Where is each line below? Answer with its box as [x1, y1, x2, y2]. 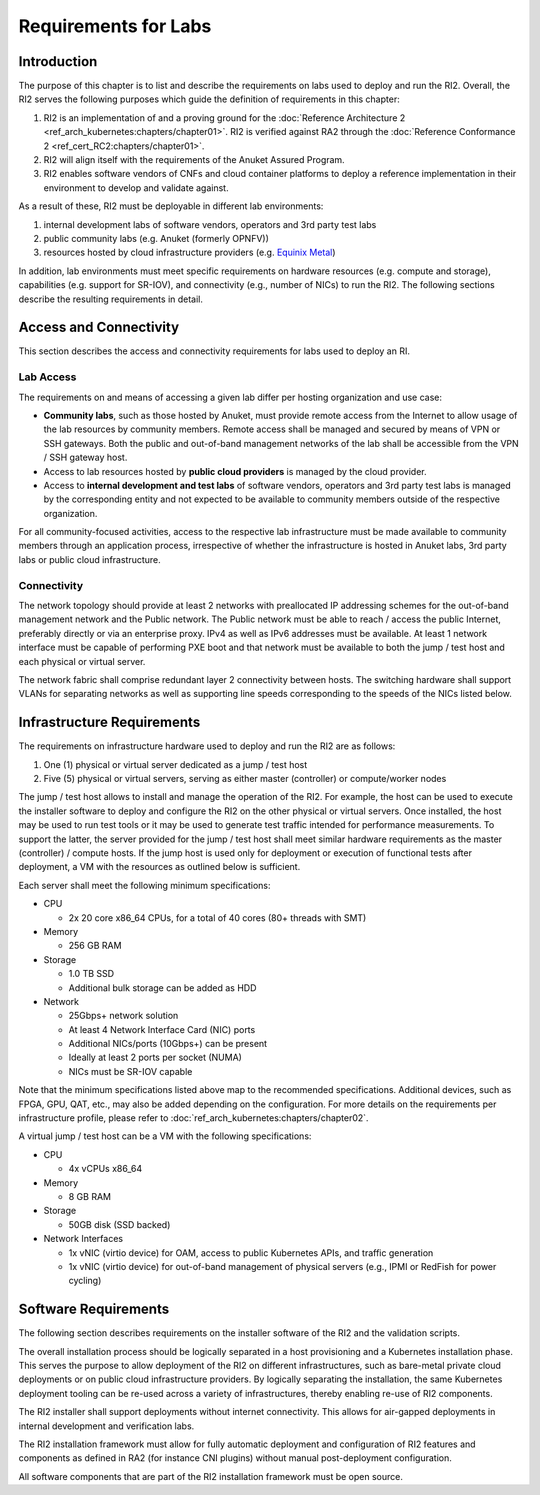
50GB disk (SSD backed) [68, 1218, 171, 1230]
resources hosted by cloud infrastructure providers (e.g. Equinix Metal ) [43, 246, 336, 259]
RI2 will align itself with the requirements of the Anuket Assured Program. [43, 154, 345, 166]
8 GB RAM [68, 1190, 112, 1202]
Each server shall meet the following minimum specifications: [18, 879, 271, 891]
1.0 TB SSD [68, 968, 115, 980]
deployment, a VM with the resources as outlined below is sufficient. [18, 861, 301, 873]
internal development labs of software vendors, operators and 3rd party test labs [43, 218, 377, 230]
